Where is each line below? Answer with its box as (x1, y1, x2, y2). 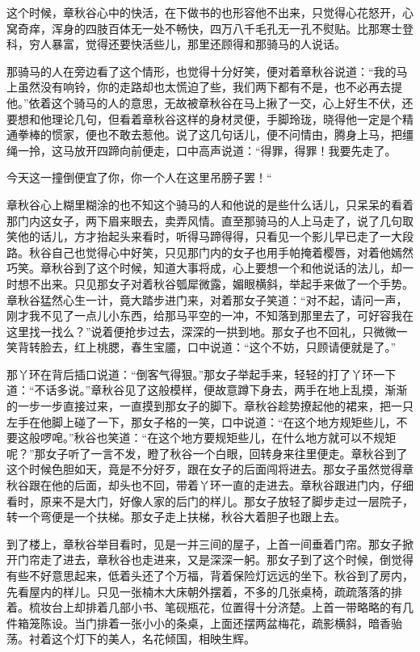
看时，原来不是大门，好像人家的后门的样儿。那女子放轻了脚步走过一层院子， (6, 492, 414, 509)
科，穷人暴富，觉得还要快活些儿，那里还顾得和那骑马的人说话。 (6, 36, 346, 53)
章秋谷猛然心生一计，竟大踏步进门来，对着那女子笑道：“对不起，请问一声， (6, 291, 408, 308)
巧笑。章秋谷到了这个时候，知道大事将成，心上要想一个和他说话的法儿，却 (6, 259, 402, 276)
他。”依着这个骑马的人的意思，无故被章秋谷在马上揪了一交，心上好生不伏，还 (6, 94, 414, 111)
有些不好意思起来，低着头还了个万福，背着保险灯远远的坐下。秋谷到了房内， (6, 567, 414, 583)
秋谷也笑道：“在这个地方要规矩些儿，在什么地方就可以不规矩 (73, 429, 397, 446)
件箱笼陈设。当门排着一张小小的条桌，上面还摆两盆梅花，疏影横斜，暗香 (6, 614, 391, 631)
